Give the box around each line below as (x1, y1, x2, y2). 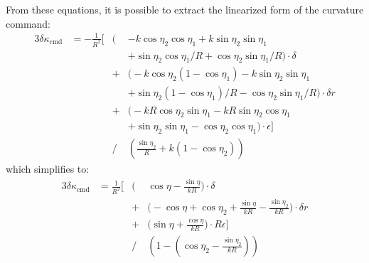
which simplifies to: (6, 161, 90, 176)
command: (6, 16, 50, 31)
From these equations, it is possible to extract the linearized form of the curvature (6, 2, 364, 16)
